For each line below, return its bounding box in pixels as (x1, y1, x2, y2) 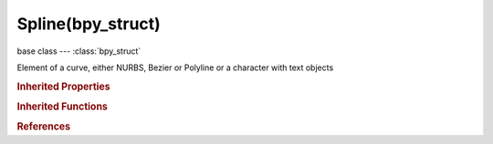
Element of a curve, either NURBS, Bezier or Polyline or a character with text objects (16, 62, 334, 73)
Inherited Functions (16, 100, 109, 113)
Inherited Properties (16, 80, 111, 93)
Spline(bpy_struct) (16, 14, 162, 34)
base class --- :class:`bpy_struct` (16, 46, 142, 57)
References (16, 120, 71, 133)
